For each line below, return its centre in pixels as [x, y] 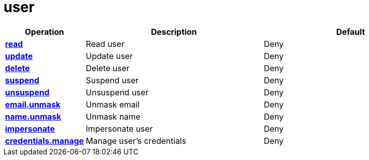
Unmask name [113, 116]
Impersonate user [119, 128]
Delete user [108, 68]
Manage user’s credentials [136, 141]
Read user [105, 44]
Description [174, 32]
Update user [109, 56]
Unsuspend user [117, 92]
